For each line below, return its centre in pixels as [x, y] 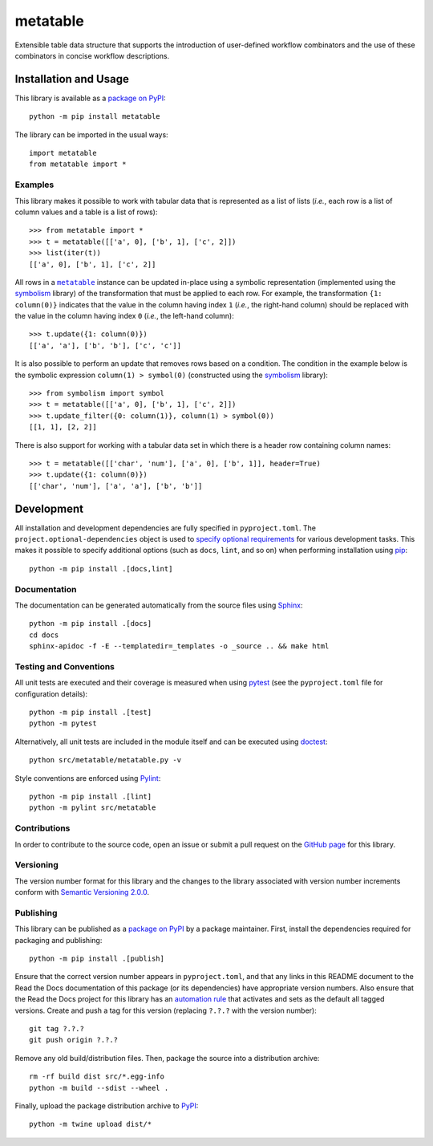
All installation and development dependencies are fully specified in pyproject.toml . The [166, 528]
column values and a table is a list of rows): [86, 212]
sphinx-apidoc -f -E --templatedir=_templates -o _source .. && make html [179, 646]
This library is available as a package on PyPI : [90, 98]
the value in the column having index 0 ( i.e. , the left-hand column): [124, 316]
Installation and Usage [72, 79]
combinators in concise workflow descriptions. [92, 55]
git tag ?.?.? [57, 1028]
